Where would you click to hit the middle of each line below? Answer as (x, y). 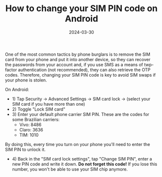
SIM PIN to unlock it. (25, 149)
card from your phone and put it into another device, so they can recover (78, 59)
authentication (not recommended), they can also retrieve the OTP (84, 70)
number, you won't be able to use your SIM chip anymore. (70, 169)
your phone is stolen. (26, 80)
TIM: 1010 (29, 135)
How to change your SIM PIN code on (81, 8)
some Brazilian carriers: (36, 119)
